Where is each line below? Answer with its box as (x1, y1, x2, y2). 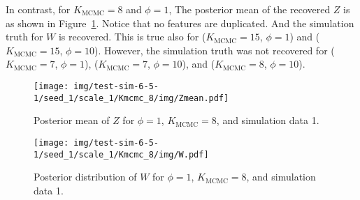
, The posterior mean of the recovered (168, 2, 331, 16)
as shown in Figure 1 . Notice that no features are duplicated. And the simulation (6, 15, 354, 30)
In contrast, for (6, 2, 71, 16)
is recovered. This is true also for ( (58, 29, 206, 44)
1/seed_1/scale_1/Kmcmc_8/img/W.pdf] (34, 149, 209, 160)
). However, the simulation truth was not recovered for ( (94, 43, 335, 57)
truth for (6, 29, 43, 44)
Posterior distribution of (34, 169, 137, 184)
